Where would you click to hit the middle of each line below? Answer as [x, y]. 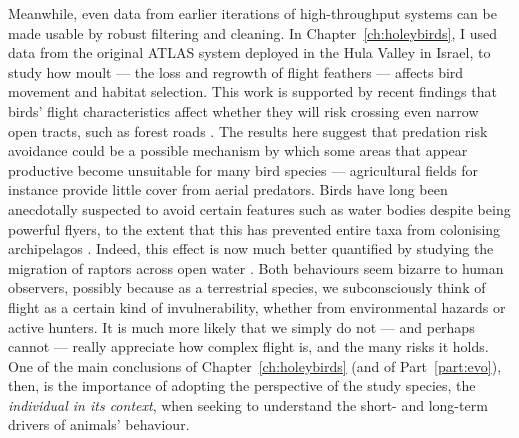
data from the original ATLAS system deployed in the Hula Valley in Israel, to [249, 52]
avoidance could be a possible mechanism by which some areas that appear [238, 150]
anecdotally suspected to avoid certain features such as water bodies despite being [259, 208]
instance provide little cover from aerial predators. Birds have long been [228, 189]
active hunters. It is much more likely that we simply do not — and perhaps [241, 326]
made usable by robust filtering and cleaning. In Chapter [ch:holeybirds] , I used [252, 32]
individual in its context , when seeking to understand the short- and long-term [248, 404]
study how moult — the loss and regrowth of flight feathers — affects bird [236, 71]
